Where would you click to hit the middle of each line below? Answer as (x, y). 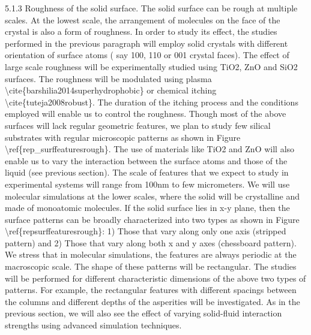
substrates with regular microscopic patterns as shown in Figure (123, 137)
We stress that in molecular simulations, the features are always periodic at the (151, 254)
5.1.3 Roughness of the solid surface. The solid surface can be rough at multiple (151, 8)
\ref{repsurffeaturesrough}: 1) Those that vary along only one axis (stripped (146, 231)
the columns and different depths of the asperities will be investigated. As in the (152, 301)
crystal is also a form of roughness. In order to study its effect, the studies (141, 31)
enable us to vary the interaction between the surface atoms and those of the (146, 160)
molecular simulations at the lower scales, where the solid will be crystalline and (152, 196)
